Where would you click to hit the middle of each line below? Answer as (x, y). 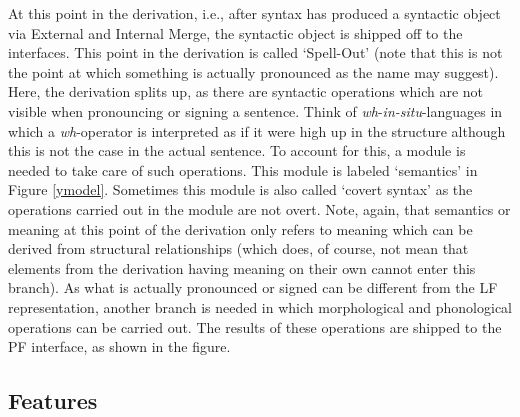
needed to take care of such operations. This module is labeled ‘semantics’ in (243, 169)
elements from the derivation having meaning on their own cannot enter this (242, 267)
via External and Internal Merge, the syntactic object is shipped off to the (235, 32)
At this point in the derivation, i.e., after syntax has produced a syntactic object (254, 13)
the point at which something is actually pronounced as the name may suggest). (253, 71)
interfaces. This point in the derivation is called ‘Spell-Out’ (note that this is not (255, 52)
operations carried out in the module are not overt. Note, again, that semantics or (259, 208)
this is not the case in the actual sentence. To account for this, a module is (237, 150)
